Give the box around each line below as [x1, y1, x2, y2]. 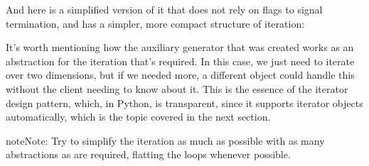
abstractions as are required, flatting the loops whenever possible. [6, 147, 291, 162]
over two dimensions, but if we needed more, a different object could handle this [6, 67, 355, 82]
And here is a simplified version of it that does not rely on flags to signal [6, 2, 323, 16]
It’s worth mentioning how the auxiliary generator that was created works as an [6, 40, 354, 55]
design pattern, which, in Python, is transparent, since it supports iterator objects [6, 95, 363, 110]
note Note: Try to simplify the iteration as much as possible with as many [6, 133, 325, 148]
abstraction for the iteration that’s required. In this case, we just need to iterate [6, 53, 355, 68]
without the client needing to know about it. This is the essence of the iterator [6, 81, 348, 96]
